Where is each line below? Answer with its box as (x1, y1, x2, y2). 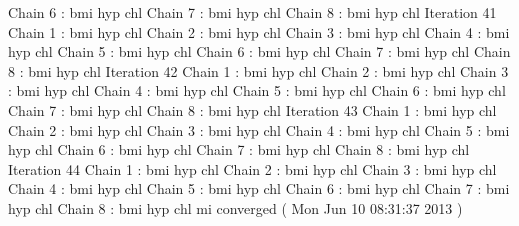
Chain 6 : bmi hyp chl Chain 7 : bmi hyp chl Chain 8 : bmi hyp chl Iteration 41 (8, 2, 497, 22)
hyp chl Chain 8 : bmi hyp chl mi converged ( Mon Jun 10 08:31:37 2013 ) (8, 197, 463, 218)
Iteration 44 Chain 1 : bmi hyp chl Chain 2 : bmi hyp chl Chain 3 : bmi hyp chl (8, 158, 497, 179)
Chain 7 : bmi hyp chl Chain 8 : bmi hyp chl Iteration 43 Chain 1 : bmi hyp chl (8, 99, 497, 120)
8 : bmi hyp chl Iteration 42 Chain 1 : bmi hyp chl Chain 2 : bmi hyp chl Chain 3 (8, 60, 509, 81)
